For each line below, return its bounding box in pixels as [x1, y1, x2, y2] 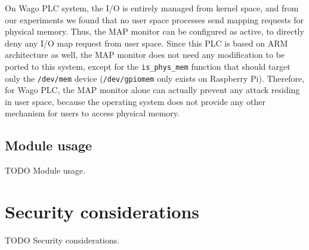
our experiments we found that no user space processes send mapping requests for [5, 13, 304, 26]
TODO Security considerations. [5, 233, 120, 246]
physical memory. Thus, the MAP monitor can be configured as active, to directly [5, 25, 304, 38]
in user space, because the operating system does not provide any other [5, 95, 265, 107]
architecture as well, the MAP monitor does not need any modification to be [5, 48, 285, 61]
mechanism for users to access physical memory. [5, 107, 180, 119]
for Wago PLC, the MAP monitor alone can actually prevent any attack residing [5, 84, 300, 96]
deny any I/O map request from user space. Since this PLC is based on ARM [5, 36, 288, 49]
